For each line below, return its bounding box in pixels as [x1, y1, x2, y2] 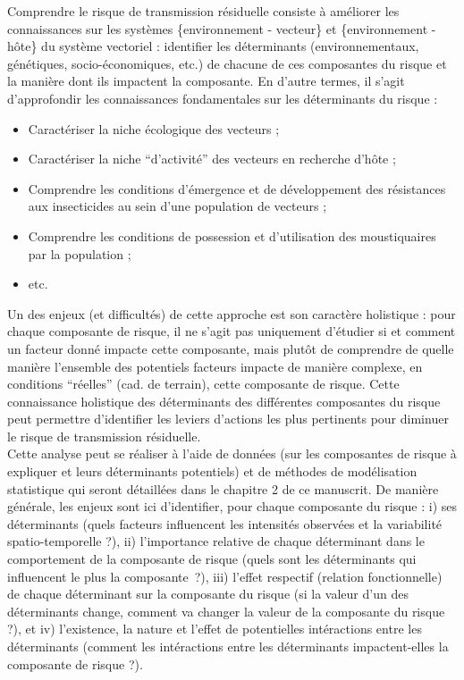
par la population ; [28, 244, 131, 263]
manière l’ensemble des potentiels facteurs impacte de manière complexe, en [7, 357, 423, 375]
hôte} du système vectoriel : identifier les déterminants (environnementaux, [7, 37, 419, 55]
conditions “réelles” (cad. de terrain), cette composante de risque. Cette [7, 374, 400, 393]
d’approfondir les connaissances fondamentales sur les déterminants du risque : [7, 88, 438, 107]
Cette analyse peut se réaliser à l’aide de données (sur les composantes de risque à [7, 444, 457, 463]
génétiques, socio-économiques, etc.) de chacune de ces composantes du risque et [7, 54, 447, 72]
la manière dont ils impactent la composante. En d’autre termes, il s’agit [7, 71, 405, 90]
